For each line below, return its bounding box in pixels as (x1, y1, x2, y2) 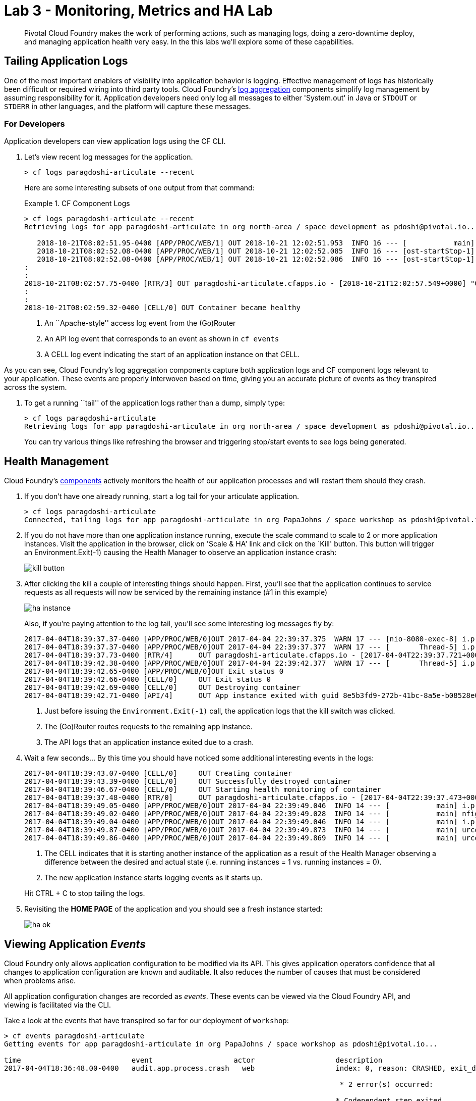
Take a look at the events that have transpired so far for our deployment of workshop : (4, 1016, 289, 1025)
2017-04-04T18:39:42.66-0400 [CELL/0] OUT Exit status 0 (24, 675, 271, 684)
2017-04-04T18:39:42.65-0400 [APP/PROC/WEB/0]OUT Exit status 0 (24, 667, 284, 676)
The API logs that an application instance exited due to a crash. (44, 738, 254, 747)
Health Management (4, 455, 109, 468)
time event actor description (4, 1056, 383, 1065)
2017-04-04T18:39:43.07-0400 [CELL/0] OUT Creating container (24, 769, 292, 778)
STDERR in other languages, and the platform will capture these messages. (4, 102, 251, 111)
